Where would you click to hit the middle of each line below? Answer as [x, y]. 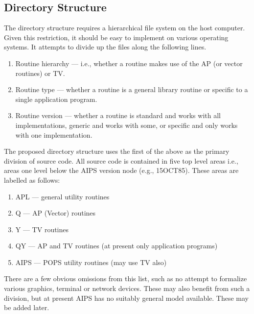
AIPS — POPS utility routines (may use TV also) [91, 262]
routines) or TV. [40, 73]
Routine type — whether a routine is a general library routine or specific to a [132, 89]
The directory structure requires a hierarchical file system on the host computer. [125, 28]
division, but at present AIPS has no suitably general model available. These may [126, 298]
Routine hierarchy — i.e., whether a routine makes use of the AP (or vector [129, 63]
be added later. [27, 307]
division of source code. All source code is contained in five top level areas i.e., [121, 160]
